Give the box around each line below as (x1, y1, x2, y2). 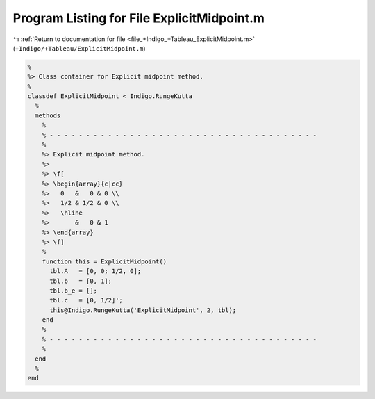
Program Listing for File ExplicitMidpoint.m (12, 10, 265, 26)
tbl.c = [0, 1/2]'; (49, 296, 123, 304)
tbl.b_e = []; (49, 286, 97, 295)
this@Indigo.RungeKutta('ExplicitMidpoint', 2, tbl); (49, 306, 237, 314)
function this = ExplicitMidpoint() (42, 257, 167, 266)
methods (35, 111, 61, 120)
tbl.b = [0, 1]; (49, 277, 112, 285)
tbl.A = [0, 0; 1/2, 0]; (49, 268, 142, 275)
